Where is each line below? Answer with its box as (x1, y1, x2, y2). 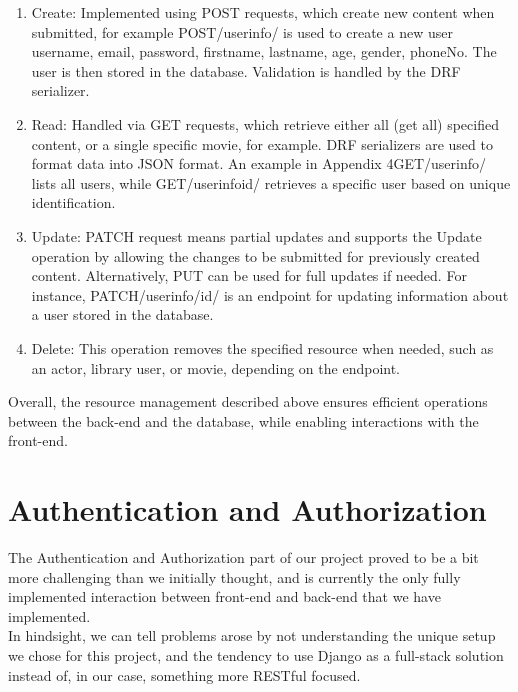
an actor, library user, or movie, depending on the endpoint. (31, 357, 401, 378)
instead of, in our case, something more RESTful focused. (8, 664, 361, 685)
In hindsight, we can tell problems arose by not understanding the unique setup (8, 625, 496, 646)
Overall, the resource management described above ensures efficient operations (8, 391, 488, 412)
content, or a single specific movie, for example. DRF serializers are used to (31, 133, 493, 154)
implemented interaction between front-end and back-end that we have (8, 586, 441, 607)
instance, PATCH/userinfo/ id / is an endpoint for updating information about (31, 284, 509, 305)
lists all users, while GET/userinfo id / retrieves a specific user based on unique (31, 172, 511, 193)
